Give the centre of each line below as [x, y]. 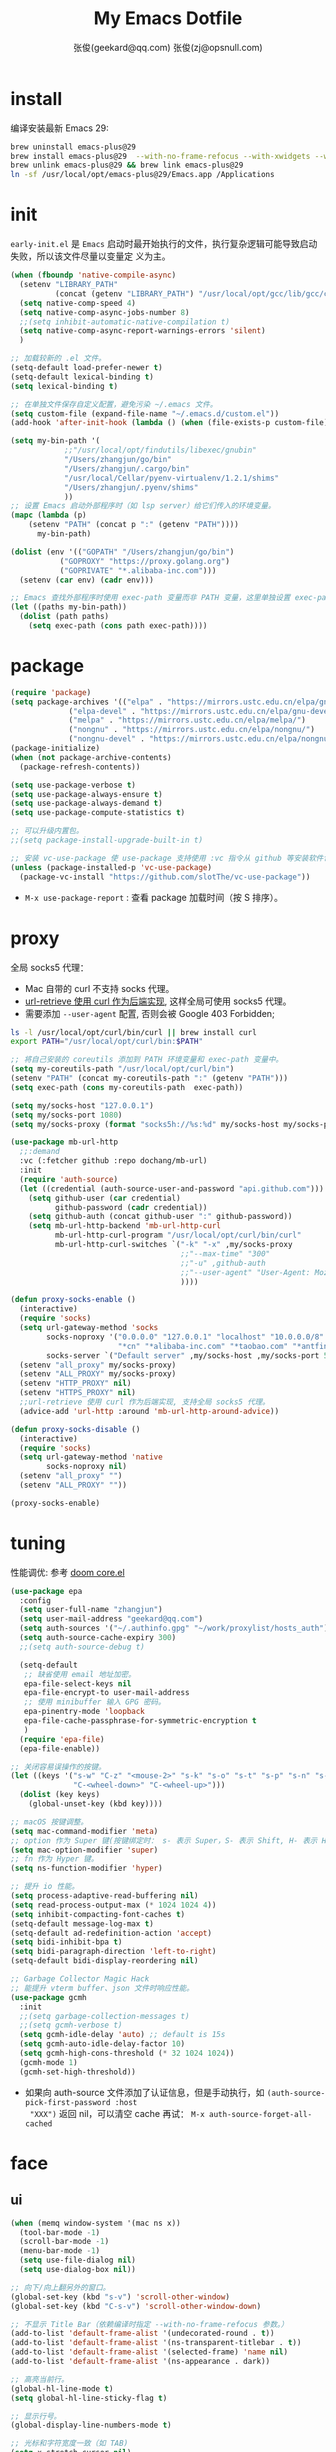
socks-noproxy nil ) [87, 1467]
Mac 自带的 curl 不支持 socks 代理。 [99, 988]
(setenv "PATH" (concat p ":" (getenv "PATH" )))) [134, 525]
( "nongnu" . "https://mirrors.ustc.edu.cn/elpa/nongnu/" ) [191, 730]
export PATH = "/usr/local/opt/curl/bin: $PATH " [106, 1042]
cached [38, 2123]
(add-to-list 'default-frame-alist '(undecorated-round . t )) [142, 2333]
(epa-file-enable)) [60, 1748]
